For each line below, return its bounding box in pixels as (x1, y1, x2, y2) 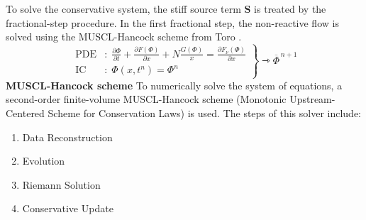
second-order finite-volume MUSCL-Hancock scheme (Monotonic (6, 92, 287, 106)
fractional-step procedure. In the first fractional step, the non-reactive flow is (6, 15, 339, 30)
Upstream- (289, 92, 335, 106)
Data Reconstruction (22, 129, 113, 144)
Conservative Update (22, 201, 113, 216)
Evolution (22, 153, 65, 168)
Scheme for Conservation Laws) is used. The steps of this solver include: (48, 105, 362, 120)
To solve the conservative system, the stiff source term (6, 1, 241, 16)
